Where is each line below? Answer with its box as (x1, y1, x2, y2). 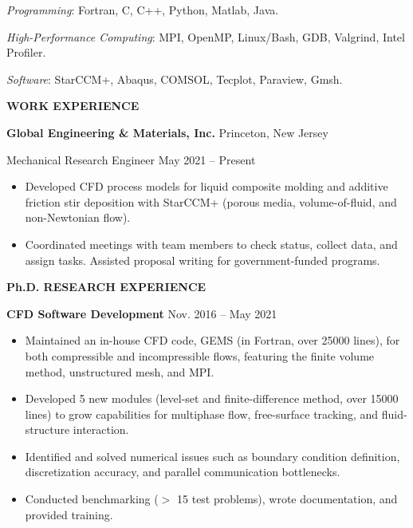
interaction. (73, 421, 129, 438)
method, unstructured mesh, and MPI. (25, 363, 214, 380)
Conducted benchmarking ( (25, 491, 159, 507)
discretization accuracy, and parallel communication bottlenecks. (25, 463, 340, 480)
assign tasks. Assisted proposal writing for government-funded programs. (25, 251, 380, 268)
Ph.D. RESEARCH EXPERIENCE (6, 278, 206, 295)
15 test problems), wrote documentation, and (177, 491, 398, 507)
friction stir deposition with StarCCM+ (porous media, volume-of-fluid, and (25, 193, 397, 210)
